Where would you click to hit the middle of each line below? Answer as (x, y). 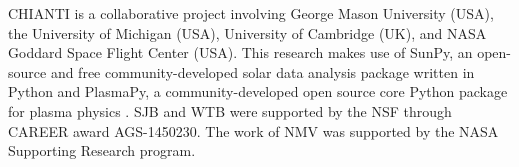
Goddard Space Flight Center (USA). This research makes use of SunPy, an (240, 52)
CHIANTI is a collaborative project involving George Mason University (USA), (251, 13)
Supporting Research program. (102, 150)
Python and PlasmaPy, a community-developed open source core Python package (258, 91)
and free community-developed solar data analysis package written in (262, 71)
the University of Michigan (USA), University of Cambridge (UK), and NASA (247, 32)
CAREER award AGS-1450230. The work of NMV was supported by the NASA (253, 130)
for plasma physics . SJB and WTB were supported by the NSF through (230, 110)
